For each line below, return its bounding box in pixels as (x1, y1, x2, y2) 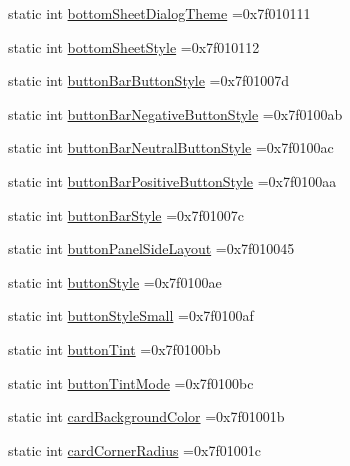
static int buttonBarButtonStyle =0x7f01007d (8, 70, 289, 91)
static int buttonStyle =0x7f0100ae (8, 271, 222, 292)
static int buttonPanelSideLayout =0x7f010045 (8, 238, 295, 259)
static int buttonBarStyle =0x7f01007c (8, 204, 245, 225)
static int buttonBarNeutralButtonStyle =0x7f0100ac (8, 137, 334, 158)
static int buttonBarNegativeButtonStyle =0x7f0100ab (8, 103, 343, 124)
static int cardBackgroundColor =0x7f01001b (8, 406, 285, 427)
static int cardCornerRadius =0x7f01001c (8, 439, 261, 460)
